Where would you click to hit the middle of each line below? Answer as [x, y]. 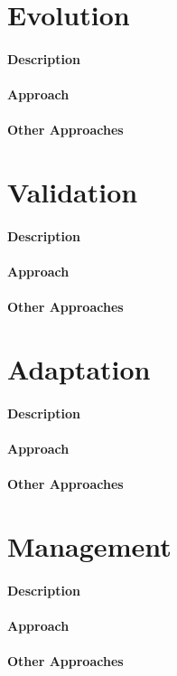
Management [89, 546]
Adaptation [79, 369]
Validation [73, 192]
